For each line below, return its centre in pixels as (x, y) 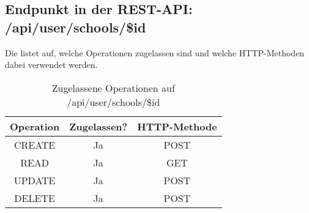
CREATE (35, 144)
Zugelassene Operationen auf (113, 88)
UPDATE (35, 180)
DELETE (35, 198)
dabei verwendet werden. (51, 65)
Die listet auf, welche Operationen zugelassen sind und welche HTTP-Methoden (155, 52)
